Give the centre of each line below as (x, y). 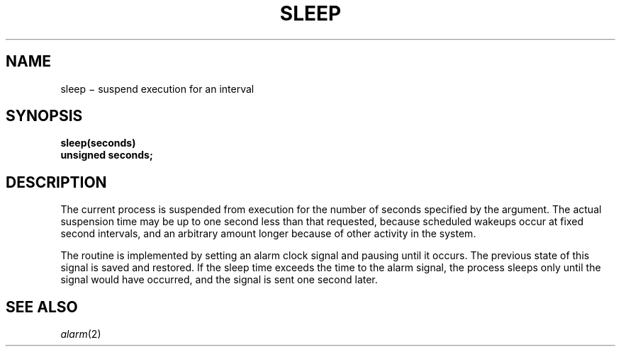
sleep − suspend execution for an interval (157, 89)
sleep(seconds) (98, 143)
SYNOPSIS (44, 116)
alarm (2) (81, 334)
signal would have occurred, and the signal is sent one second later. (219, 280)
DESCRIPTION (56, 182)
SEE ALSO (42, 307)
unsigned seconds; (107, 155)
